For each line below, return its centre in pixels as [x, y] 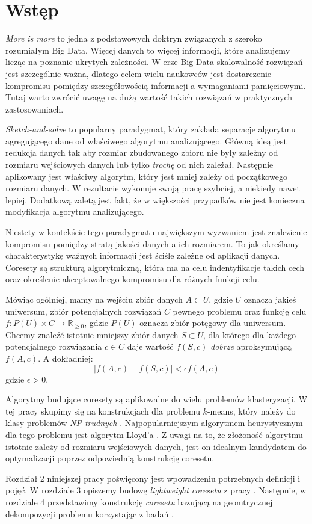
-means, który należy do [251, 411]
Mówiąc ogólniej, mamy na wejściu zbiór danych [94, 299]
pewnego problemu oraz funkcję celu [240, 311]
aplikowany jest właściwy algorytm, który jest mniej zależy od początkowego [146, 176]
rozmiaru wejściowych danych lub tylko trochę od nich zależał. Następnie [139, 165]
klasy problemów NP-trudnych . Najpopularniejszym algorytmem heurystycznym [154, 423]
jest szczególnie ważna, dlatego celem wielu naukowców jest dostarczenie [139, 73]
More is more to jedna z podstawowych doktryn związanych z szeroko [134, 38]
